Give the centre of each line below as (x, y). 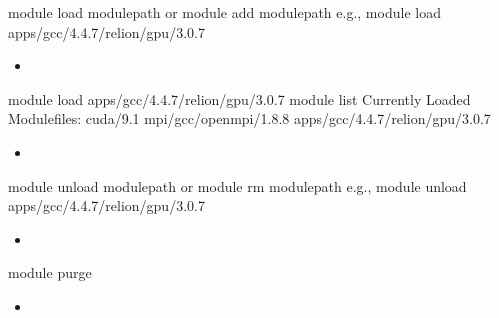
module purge (50, 272)
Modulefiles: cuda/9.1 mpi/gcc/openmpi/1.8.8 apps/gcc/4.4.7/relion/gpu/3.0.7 (249, 118)
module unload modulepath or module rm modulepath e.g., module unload (237, 185)
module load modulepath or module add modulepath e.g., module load (224, 12)
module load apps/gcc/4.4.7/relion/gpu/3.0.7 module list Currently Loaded (239, 98)
